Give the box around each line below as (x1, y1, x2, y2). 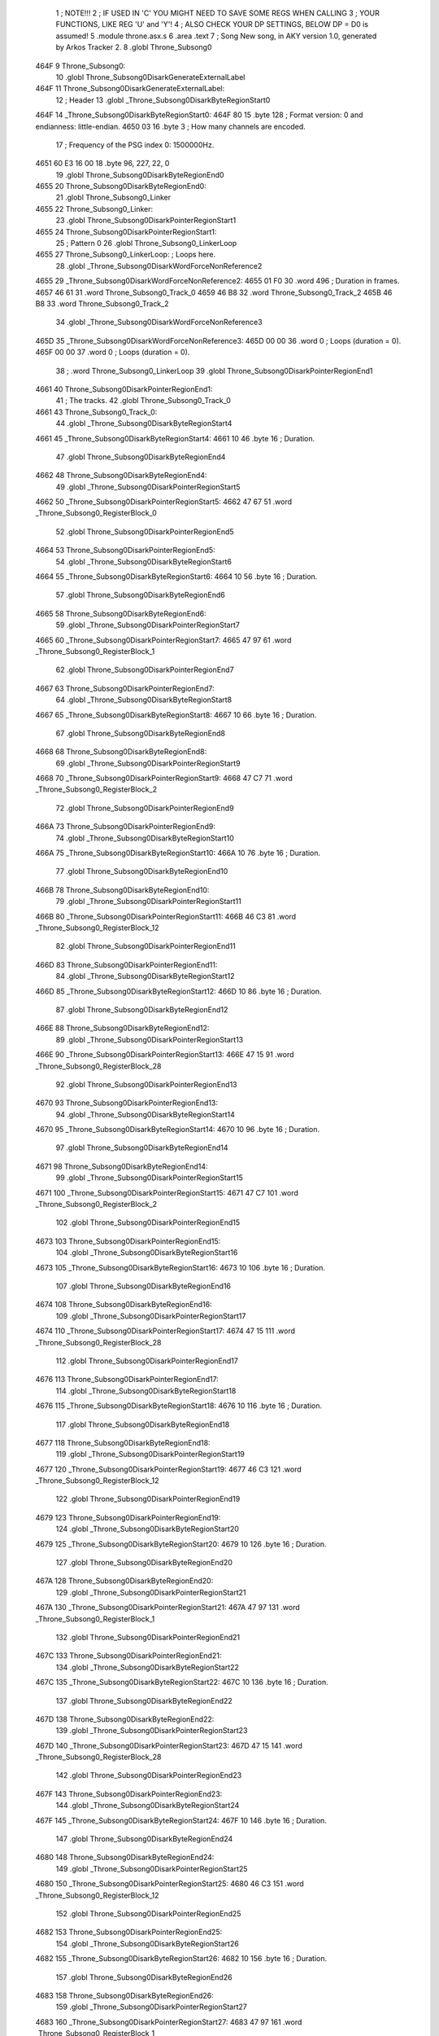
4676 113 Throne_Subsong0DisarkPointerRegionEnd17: (35, 1375, 219, 1384)
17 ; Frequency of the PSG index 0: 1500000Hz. (55, 139, 215, 150)
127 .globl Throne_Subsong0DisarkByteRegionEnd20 (55, 1558, 233, 1568)
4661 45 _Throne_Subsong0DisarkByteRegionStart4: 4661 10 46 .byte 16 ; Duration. (35, 433, 315, 443)
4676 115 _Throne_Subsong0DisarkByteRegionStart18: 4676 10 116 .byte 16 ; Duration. (35, 1401, 323, 1411)
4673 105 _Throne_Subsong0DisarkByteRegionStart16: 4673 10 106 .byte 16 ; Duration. (35, 1262, 325, 1272)
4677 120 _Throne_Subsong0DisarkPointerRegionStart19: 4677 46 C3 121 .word (35, 1464, 302, 1474)
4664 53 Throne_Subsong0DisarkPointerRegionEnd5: (35, 546, 215, 555)
